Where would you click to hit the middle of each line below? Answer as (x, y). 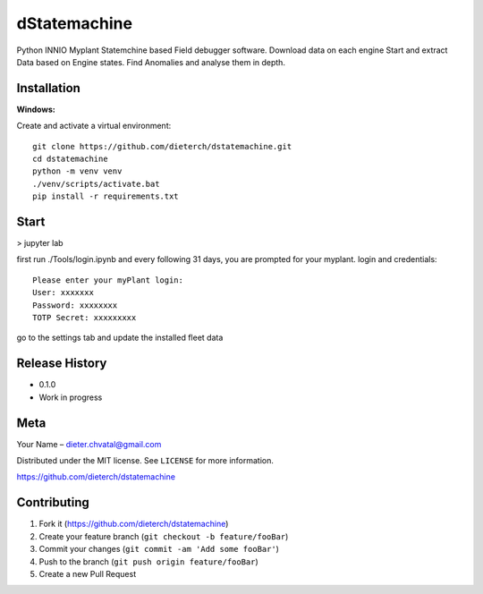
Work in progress (71, 397)
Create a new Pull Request (88, 573)
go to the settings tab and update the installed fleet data (120, 338)
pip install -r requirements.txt (106, 196)
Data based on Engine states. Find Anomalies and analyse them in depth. (151, 62)
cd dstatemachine (70, 159)
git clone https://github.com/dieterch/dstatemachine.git (162, 146)
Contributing (53, 502)
